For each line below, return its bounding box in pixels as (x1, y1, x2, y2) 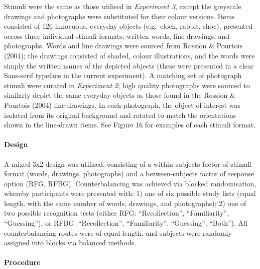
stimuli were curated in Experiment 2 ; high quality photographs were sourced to (4, 80, 250, 90)
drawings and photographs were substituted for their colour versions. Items (4, 11, 235, 21)
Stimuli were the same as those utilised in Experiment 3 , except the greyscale (4, 1, 241, 11)
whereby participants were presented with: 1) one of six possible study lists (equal (4, 188, 256, 198)
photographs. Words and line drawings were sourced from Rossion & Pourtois (4, 40, 242, 51)
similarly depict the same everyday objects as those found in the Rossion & (4, 90, 235, 100)
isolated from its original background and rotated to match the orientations (4, 109, 236, 120)
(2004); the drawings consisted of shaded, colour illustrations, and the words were (4, 50, 255, 60)
